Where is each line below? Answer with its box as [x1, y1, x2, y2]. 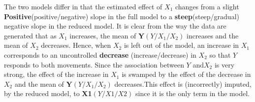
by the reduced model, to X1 [4, 88, 92, 99]
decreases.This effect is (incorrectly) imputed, [114, 78, 252, 89]
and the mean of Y [14, 78, 72, 89]
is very [214, 59, 235, 69]
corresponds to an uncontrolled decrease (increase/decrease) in [4, 49, 196, 60]
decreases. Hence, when [41, 40, 111, 50]
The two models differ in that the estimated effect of [4, 1, 162, 11]
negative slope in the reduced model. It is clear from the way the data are [4, 21, 226, 31]
